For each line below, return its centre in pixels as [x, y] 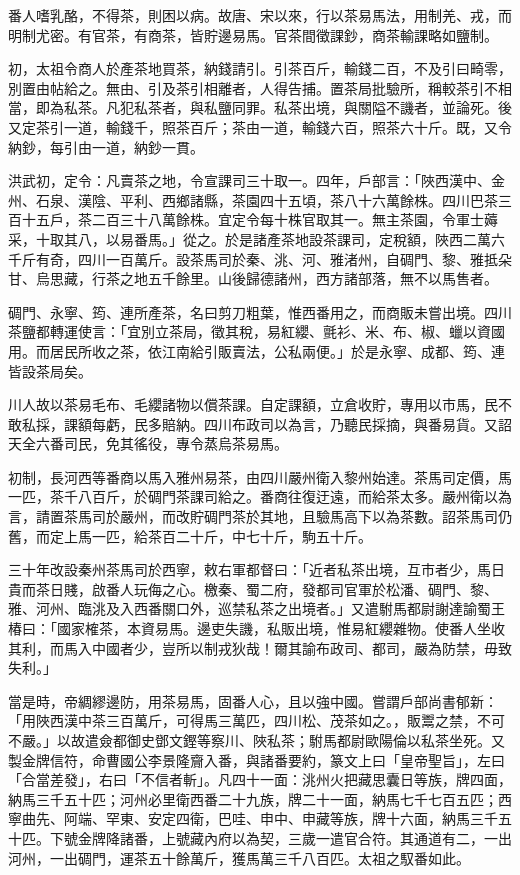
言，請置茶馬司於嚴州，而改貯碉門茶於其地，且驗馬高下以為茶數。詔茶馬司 [253, 516]
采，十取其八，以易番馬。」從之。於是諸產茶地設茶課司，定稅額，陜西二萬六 [256, 238]
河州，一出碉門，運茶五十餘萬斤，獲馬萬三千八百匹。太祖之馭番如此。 [239, 857]
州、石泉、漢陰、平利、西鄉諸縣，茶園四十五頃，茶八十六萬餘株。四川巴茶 [253, 199]
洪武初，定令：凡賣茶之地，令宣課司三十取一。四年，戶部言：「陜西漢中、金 [256, 180]
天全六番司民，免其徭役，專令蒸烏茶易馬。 [148, 443]
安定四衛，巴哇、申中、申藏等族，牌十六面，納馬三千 [322, 818]
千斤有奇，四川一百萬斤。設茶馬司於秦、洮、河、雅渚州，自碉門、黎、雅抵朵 [260, 258]
